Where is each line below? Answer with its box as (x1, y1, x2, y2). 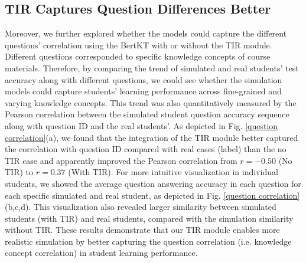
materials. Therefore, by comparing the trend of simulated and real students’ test (5, 61, 299, 74)
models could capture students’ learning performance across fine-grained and (5, 85, 282, 97)
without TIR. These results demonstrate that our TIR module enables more (5, 223, 280, 236)
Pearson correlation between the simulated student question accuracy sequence (5, 108, 289, 120)
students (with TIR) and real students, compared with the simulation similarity (5, 212, 294, 224)
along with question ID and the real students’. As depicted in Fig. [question (5, 119, 278, 131)
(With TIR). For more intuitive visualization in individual (68, 166, 278, 178)
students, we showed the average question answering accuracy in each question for (5, 177, 301, 189)
